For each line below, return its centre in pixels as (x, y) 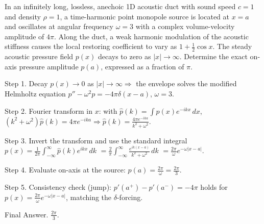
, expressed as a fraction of (142, 66)
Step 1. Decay (26, 83)
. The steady (232, 46)
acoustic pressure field (39, 56)
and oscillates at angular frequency (59, 26)
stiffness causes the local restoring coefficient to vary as (91, 46)
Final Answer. (27, 214)
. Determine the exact (213, 56)
